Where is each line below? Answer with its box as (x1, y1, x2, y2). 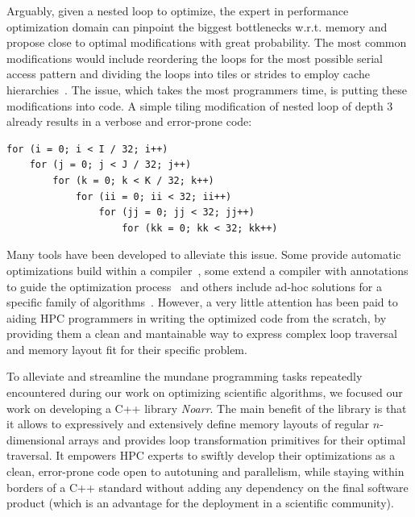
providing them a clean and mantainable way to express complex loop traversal (6, 325, 397, 342)
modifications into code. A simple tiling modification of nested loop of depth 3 (6, 97, 393, 114)
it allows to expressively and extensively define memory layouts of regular (6, 415, 370, 432)
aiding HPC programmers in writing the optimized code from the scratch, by (6, 309, 387, 326)
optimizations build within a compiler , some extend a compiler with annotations (6, 261, 409, 278)
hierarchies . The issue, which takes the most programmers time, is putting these (6, 81, 407, 98)
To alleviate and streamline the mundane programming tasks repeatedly (6, 368, 363, 385)
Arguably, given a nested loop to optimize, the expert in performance (6, 2, 349, 19)
